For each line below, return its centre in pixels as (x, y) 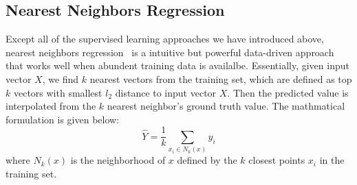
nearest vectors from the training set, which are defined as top (221, 78)
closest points (277, 160)
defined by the (207, 160)
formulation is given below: (63, 119)
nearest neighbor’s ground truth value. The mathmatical (226, 106)
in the (332, 160)
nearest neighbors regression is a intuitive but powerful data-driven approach (170, 52)
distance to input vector (166, 92)
